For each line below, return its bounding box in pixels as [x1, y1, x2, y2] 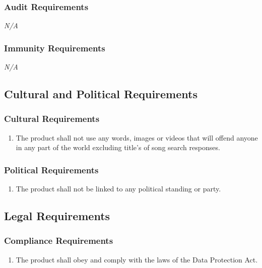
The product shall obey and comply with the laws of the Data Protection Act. [16, 254, 258, 264]
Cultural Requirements [4, 112, 100, 125]
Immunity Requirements [4, 41, 105, 54]
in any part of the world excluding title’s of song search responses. [16, 142, 220, 153]
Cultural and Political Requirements [4, 86, 198, 102]
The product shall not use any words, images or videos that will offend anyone [16, 132, 258, 143]
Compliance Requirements [4, 234, 113, 247]
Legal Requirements [4, 208, 110, 224]
